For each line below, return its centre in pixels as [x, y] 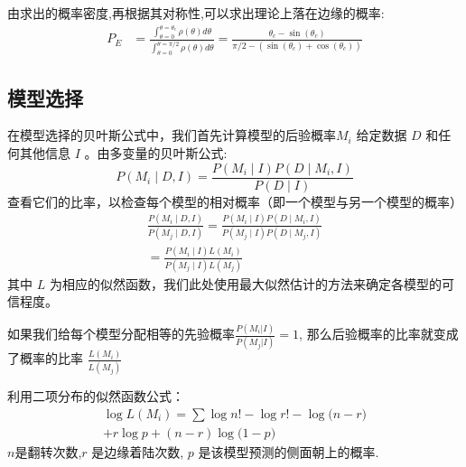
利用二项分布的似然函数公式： [96, 396]
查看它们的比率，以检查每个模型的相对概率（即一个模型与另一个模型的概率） [235, 201]
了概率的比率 [45, 358]
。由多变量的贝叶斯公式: [156, 153]
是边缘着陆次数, [138, 451]
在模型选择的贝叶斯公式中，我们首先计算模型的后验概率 [172, 135]
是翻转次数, [48, 451]
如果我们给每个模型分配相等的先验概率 [121, 334]
